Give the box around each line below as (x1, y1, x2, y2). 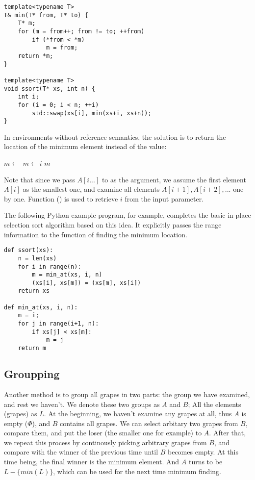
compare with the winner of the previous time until (4, 447, 158, 457)
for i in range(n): (18, 263, 81, 270)
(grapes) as (4, 408, 37, 419)
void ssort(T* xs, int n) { (4, 85, 96, 92)
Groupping (4, 366, 60, 381)
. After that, (209, 428, 246, 438)
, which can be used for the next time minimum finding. (53, 466, 221, 476)
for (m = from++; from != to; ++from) (18, 27, 145, 35)
